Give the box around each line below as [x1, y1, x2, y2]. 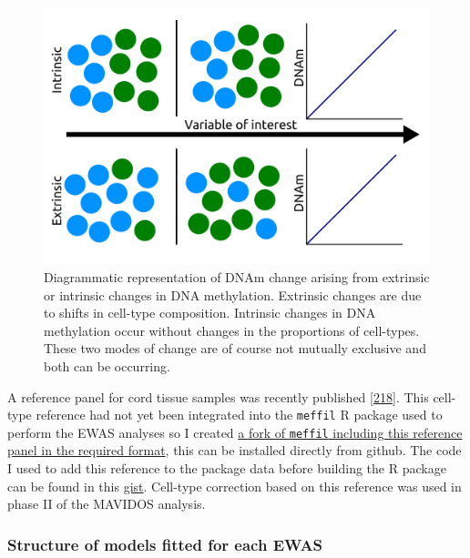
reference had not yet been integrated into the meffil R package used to [36, 405, 443, 424]
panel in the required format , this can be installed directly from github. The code [7, 441, 462, 460]
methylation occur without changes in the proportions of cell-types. [44, 320, 420, 340]
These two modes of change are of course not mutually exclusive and [44, 339, 426, 358]
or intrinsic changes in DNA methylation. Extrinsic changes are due [44, 285, 422, 304]
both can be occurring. [44, 356, 170, 375]
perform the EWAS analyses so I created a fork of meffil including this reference [7, 422, 463, 441]
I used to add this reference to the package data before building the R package [7, 459, 446, 478]
